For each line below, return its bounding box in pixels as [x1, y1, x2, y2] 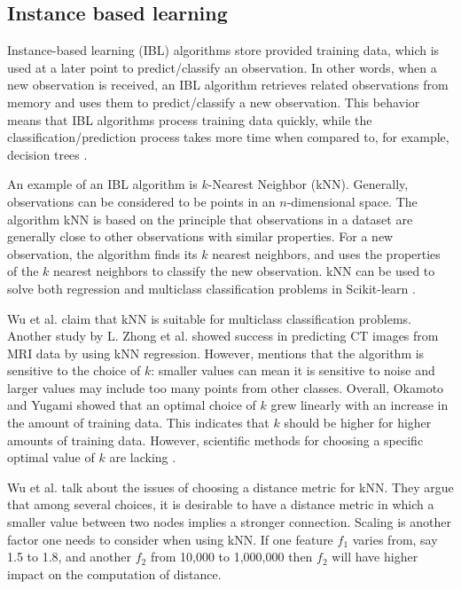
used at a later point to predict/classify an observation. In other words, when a [7, 58, 437, 76]
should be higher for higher [284, 413, 432, 432]
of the [7, 262, 39, 280]
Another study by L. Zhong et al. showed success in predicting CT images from [7, 326, 439, 345]
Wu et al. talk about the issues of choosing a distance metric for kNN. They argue [7, 477, 454, 496]
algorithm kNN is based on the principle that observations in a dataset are [7, 209, 413, 228]
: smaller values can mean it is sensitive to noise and [151, 361, 435, 380]
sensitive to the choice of [7, 361, 141, 380]
